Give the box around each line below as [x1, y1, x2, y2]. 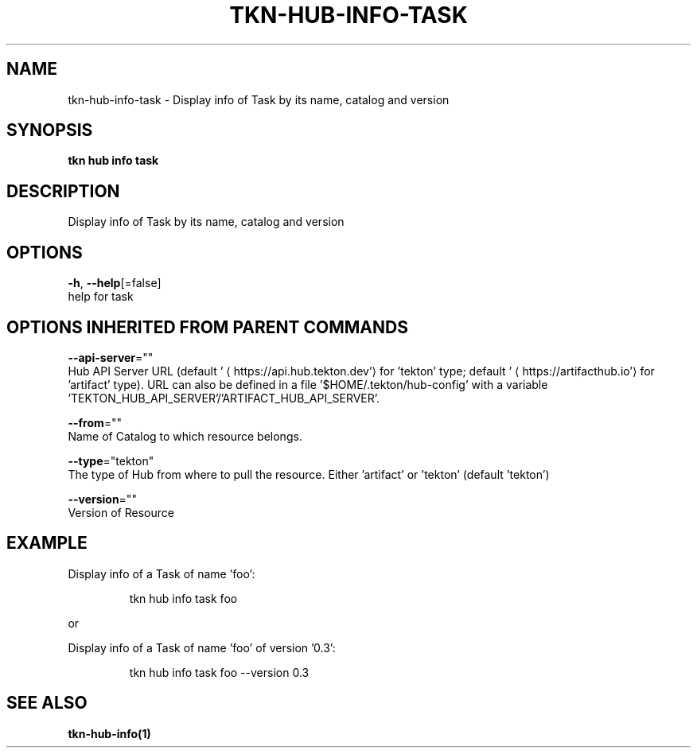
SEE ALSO [6, 693, 88, 713]
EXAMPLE [6, 533, 88, 554]
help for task [68, 290, 134, 304]
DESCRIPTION [6, 181, 120, 201]
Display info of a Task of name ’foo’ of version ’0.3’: [68, 640, 336, 655]
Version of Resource [68, 505, 174, 519]
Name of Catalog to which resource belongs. [68, 429, 302, 443]
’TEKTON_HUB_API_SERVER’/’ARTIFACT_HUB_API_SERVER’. [68, 391, 380, 405]
